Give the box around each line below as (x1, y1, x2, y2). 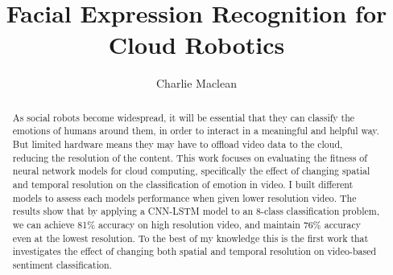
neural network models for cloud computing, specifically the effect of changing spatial (12, 164, 370, 178)
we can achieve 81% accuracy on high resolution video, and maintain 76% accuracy (12, 217, 361, 231)
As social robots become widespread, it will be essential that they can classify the (12, 110, 355, 124)
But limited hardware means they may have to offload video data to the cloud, (12, 137, 343, 151)
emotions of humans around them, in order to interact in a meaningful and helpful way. (12, 124, 379, 137)
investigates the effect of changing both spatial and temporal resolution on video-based (12, 244, 377, 258)
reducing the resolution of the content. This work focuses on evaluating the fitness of (12, 150, 367, 164)
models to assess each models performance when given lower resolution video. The (12, 191, 357, 204)
